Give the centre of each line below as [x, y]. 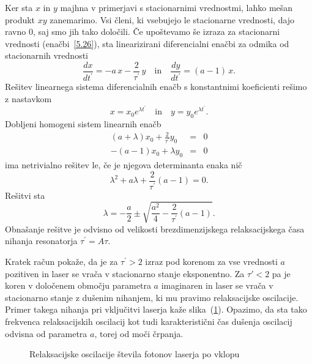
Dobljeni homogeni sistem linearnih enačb [83, 124]
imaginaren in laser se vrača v [217, 285]
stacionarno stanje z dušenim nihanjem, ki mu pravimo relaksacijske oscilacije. [152, 297]
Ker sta [19, 7]
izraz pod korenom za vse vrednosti [211, 261]
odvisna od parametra [46, 333]
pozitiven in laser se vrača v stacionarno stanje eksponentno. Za [125, 273]
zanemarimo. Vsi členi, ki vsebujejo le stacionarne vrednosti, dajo [172, 19]
